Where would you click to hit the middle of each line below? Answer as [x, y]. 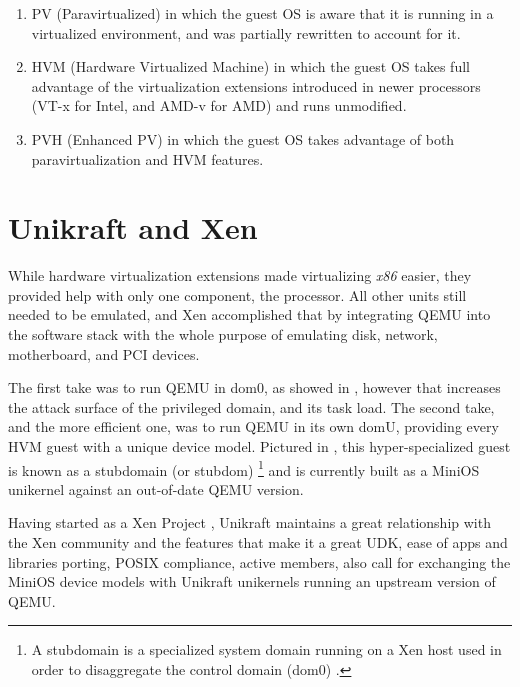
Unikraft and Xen [133, 227]
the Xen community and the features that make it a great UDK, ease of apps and [258, 542]
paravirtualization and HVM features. [147, 158]
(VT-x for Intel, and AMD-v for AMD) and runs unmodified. [219, 105]
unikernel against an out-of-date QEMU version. [156, 488]
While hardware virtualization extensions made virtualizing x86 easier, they [240, 275]
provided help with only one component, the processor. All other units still [237, 294]
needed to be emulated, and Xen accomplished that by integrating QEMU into [249, 314]
